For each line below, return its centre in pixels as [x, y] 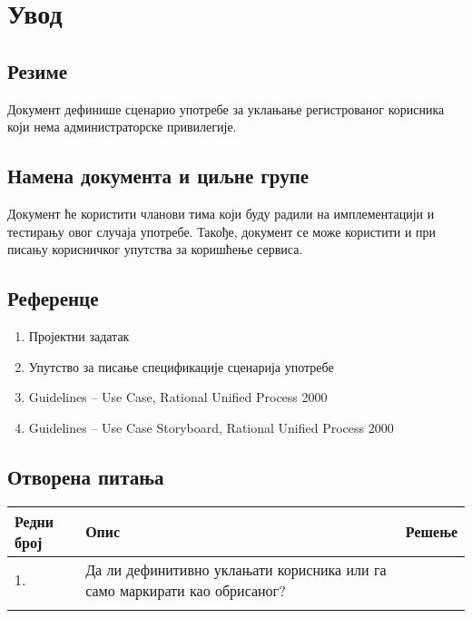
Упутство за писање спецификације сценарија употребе [181, 366]
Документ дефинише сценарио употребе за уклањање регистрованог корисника [226, 108]
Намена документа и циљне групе [158, 176]
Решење [431, 532]
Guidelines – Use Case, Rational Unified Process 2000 [178, 397]
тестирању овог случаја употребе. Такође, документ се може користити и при [222, 231]
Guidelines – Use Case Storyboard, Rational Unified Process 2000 [211, 427]
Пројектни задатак [79, 335]
